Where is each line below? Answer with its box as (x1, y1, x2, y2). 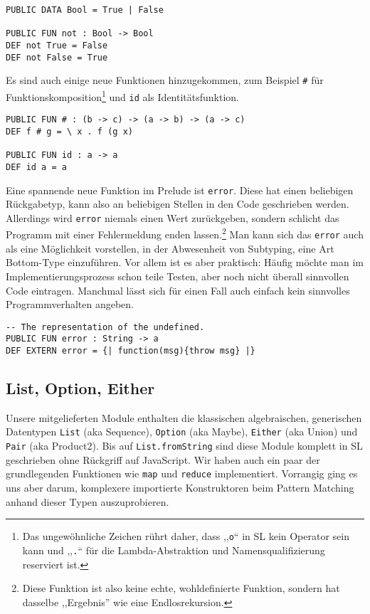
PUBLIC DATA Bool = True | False (6, 5, 164, 15)
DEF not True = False (6, 40, 108, 51)
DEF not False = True (6, 52, 108, 63)
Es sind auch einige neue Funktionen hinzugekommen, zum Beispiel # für (6, 73, 324, 88)
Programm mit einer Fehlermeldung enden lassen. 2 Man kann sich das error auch (6, 225, 364, 242)
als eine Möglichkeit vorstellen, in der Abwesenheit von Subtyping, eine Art (6, 240, 334, 255)
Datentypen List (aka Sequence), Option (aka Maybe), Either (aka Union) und (6, 424, 358, 439)
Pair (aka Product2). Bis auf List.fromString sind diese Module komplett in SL (6, 438, 363, 453)
